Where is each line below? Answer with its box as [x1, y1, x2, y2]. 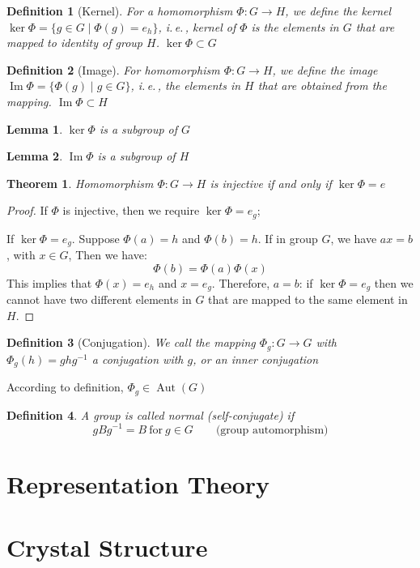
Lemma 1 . [6, 120, 63, 137]
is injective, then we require [62, 202, 200, 219]
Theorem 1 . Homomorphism [6, 174, 154, 191]
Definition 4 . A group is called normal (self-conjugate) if [6, 406, 295, 423]
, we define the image [272, 61, 378, 78]
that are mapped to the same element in [208, 291, 408, 308]
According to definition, [6, 378, 124, 395]
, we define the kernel [285, 2, 392, 19]
